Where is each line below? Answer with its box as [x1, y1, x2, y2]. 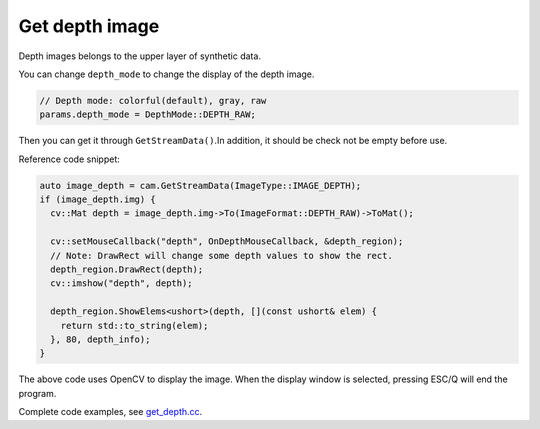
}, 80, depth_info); [50, 333, 151, 345]
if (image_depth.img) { [39, 194, 157, 205]
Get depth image [18, 15, 160, 37]
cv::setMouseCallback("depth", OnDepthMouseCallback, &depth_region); [50, 236, 404, 247]
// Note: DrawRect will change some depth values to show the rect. [50, 250, 394, 261]
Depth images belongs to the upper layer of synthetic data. [18, 50, 262, 62]
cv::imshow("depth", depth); [50, 278, 194, 289]
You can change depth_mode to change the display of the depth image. [18, 68, 315, 80]
